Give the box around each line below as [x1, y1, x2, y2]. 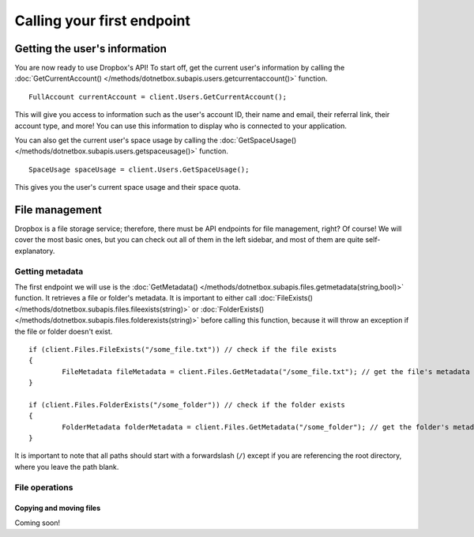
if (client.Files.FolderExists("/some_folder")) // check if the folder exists [28, 400, 345, 409]
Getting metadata [14, 266, 84, 277]
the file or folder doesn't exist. [14, 327, 113, 336]
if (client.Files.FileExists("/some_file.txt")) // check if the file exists [28, 345, 337, 354]
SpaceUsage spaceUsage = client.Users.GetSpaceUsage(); [28, 165, 250, 174]
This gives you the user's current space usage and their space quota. [14, 183, 241, 192]
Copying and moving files [14, 503, 101, 513]
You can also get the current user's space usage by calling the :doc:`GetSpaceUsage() [14, 135, 297, 146]
